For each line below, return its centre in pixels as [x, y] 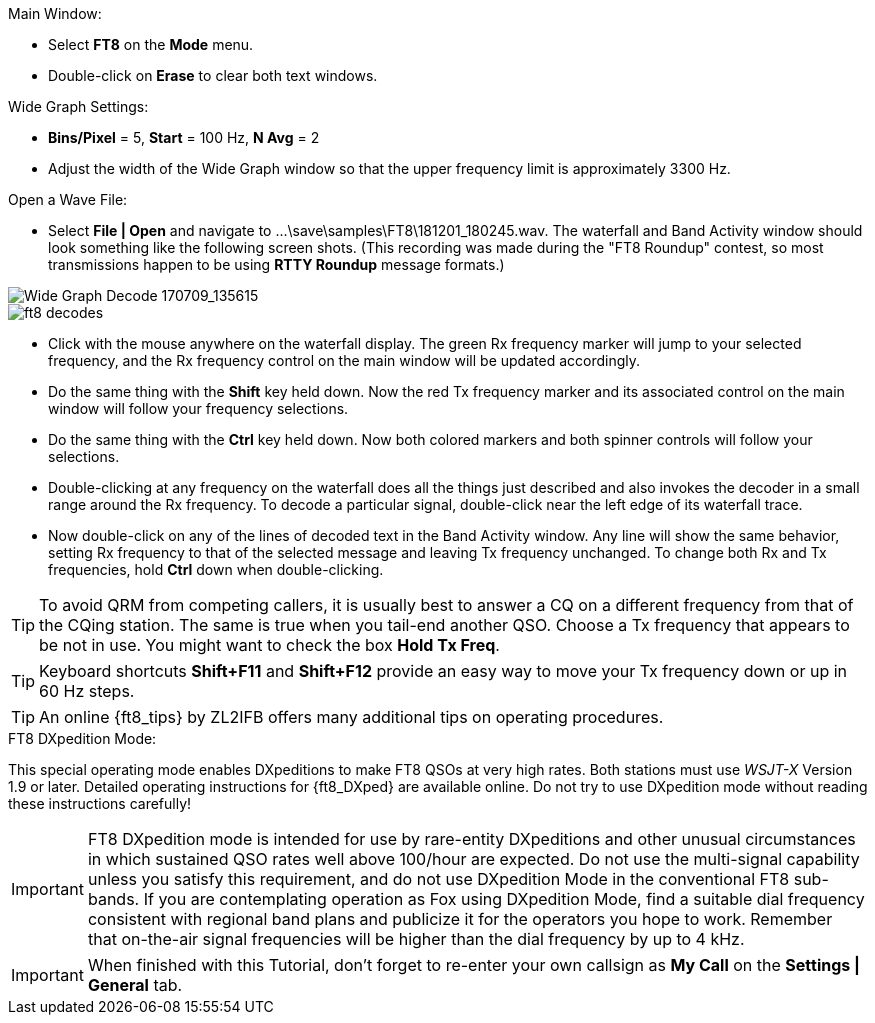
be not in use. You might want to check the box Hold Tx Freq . [269, 645]
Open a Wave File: [68, 199]
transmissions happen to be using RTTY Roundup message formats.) [276, 264]
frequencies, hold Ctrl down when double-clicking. [216, 569]
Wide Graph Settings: [78, 106]
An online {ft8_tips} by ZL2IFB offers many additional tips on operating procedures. [351, 717]
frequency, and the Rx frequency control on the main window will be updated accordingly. [344, 360]
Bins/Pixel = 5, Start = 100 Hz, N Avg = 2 [184, 137]
